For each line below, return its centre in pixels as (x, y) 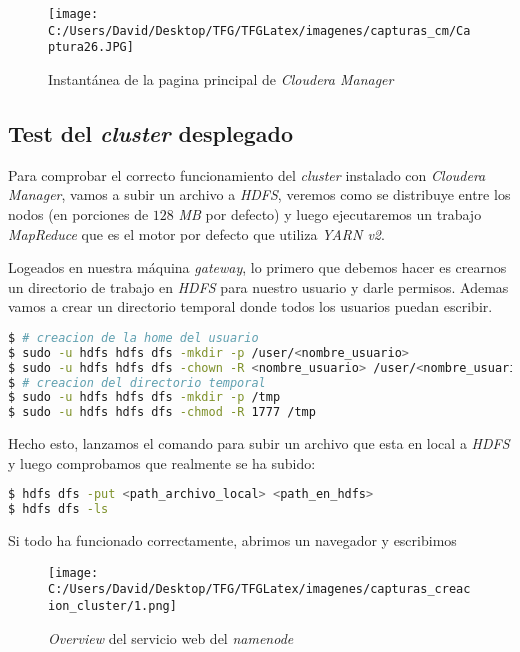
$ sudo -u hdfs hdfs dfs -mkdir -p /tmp (144, 397)
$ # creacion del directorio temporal (137, 382)
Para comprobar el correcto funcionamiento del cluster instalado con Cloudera (247, 174)
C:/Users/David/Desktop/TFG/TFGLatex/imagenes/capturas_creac (259, 589)
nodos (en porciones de (78, 213)
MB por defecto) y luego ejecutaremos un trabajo (330, 213)
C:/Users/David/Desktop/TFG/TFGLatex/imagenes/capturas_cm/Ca (259, 30)
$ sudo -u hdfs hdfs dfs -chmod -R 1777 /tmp (162, 412)
